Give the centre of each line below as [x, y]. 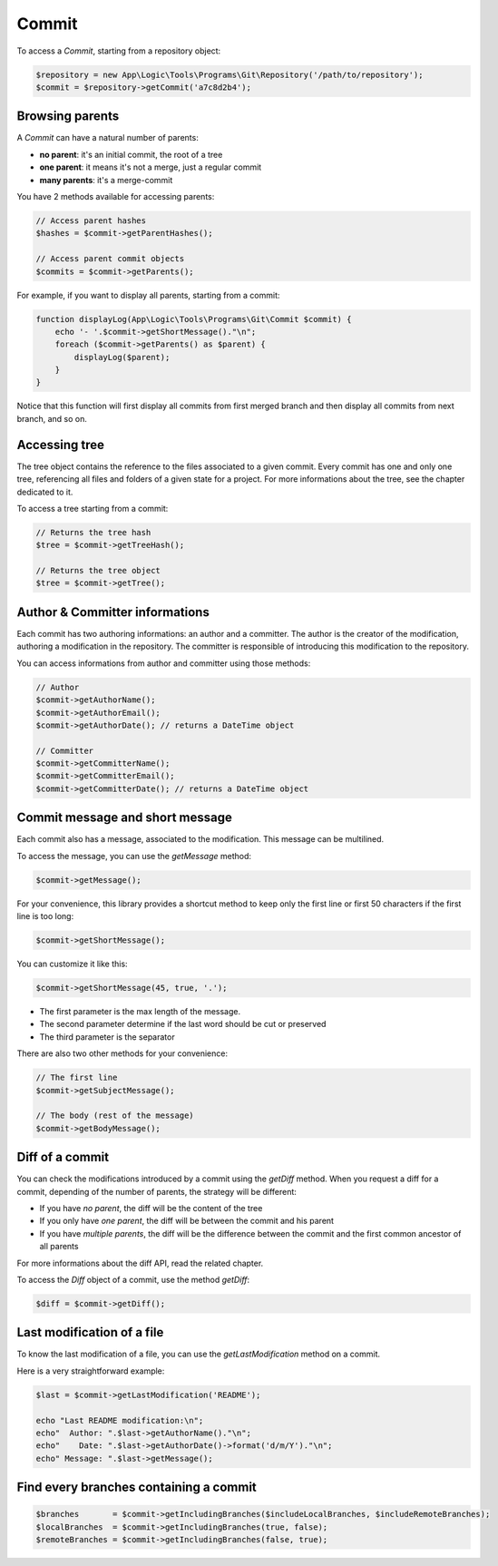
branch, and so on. [52, 418]
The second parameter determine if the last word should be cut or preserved [183, 1024]
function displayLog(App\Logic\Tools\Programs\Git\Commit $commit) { [194, 319]
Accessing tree [60, 445]
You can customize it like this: [72, 964]
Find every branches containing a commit [137, 1488]
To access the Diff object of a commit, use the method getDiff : [133, 1279]
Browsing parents [68, 117]
